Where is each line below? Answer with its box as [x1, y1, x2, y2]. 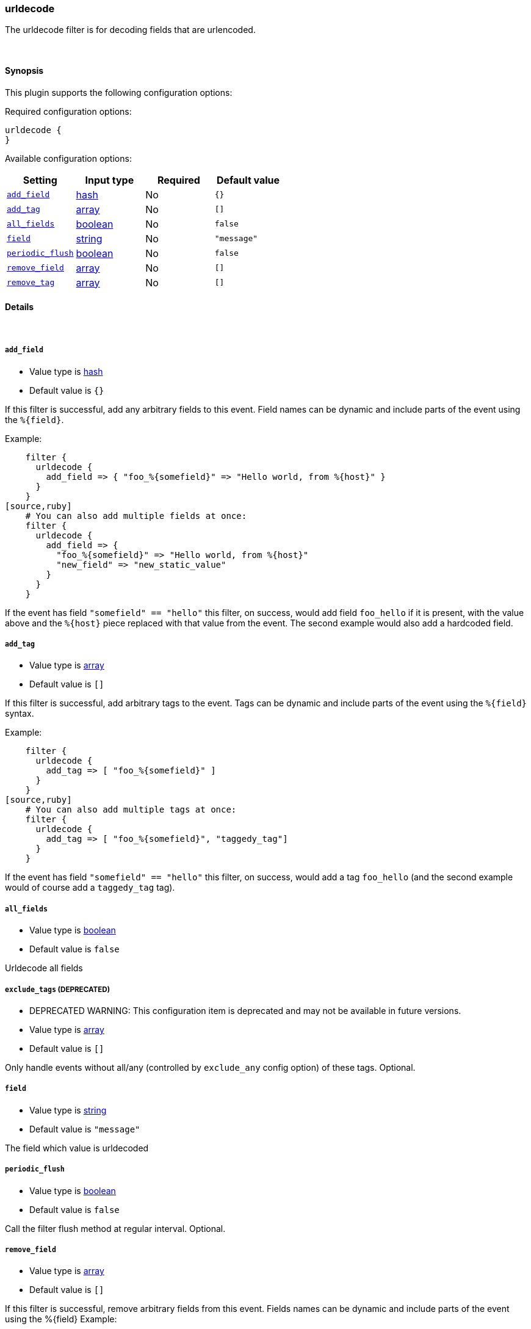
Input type [85, 173, 134, 186]
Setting [23, 173, 57, 186]
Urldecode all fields [5, 963, 83, 974]
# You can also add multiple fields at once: [25, 510, 247, 521]
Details [5, 302, 34, 313]
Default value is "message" [29, 1123, 140, 1134]
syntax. [5, 708, 34, 719]
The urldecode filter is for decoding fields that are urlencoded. [5, 24, 256, 35]
